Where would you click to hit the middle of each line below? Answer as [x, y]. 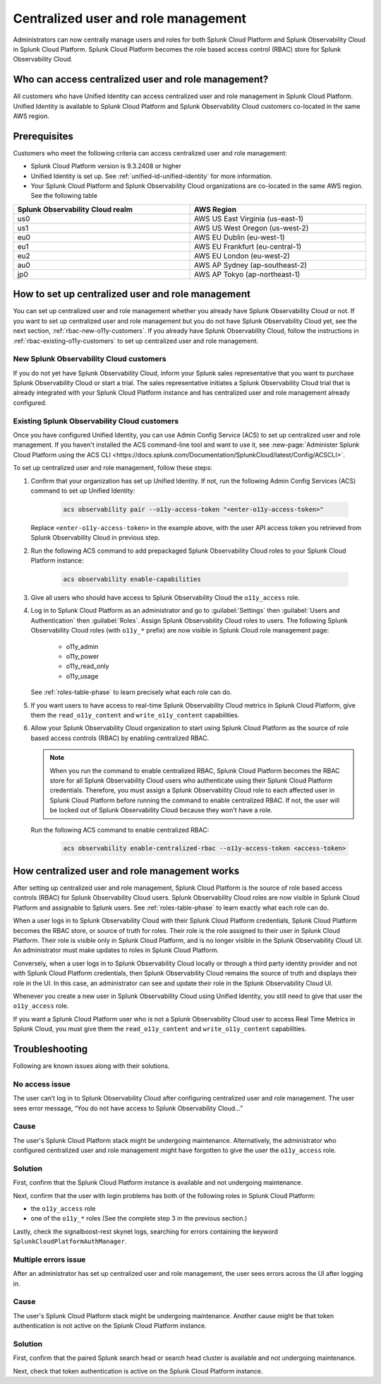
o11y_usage [82, 676]
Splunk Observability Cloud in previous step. [95, 538]
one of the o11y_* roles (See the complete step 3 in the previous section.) [139, 1219]
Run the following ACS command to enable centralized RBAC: [120, 830]
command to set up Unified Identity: [83, 491]
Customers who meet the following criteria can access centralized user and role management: [150, 153]
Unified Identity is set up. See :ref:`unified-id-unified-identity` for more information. [152, 176]
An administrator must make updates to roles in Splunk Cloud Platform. [116, 950]
